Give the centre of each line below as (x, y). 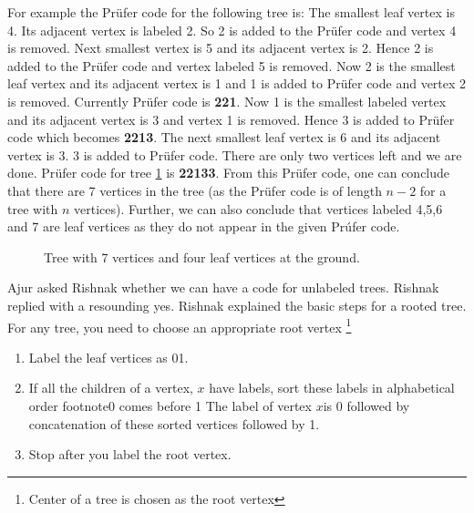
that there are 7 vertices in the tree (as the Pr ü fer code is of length (195, 190)
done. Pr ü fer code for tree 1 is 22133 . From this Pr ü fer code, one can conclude (229, 173)
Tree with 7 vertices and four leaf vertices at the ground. (202, 256)
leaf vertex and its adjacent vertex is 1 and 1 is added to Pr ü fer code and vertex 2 (237, 83)
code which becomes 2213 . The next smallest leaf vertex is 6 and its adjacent (224, 137)
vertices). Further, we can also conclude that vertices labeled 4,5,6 (258, 208)
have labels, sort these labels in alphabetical (332, 388)
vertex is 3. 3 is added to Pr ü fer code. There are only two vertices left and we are (235, 154)
